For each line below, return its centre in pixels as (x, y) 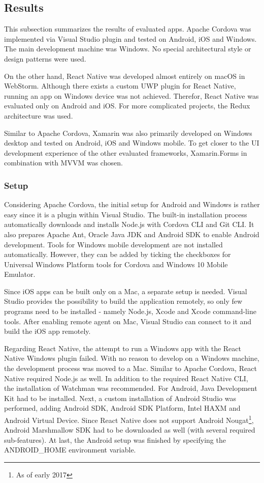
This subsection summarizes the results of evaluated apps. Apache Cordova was (128, 29)
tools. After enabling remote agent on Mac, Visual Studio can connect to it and (128, 321)
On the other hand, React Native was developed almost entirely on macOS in (125, 76)
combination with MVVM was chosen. (63, 163)
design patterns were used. (45, 58)
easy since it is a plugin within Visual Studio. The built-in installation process (126, 214)
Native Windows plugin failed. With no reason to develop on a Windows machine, (132, 358)
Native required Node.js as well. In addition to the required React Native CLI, (126, 378)
